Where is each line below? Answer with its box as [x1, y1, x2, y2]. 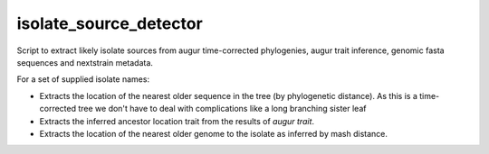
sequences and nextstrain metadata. [16, 57, 154, 68]
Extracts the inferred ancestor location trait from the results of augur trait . [39, 115, 315, 126]
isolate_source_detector [16, 14, 203, 33]
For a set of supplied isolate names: [16, 74, 149, 85]
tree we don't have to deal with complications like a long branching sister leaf [78, 104, 367, 114]
